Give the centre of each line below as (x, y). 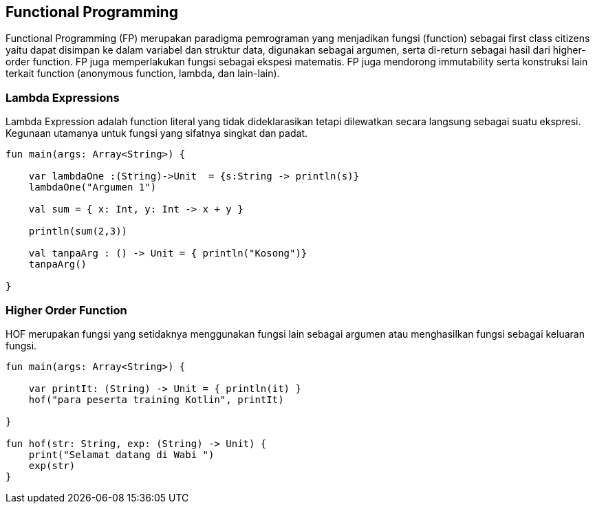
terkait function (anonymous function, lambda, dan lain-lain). (143, 74)
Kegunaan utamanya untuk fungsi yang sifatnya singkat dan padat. (156, 133)
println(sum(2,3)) (78, 231)
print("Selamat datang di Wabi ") (121, 454)
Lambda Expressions (63, 97)
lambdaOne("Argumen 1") (93, 187)
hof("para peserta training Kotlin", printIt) (156, 399)
